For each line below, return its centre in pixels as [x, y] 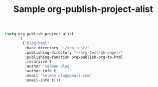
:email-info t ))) [43, 80]
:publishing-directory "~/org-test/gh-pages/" [74, 52]
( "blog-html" [36, 43]
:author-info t [40, 71]
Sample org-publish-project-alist [83, 9]
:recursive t [38, 62]
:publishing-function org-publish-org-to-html [74, 57]
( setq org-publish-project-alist [39, 34]
